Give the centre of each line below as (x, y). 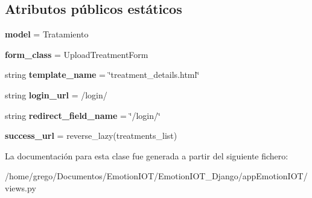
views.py (21, 187)
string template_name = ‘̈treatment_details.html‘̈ (102, 75)
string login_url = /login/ (56, 94)
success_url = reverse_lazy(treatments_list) (91, 136)
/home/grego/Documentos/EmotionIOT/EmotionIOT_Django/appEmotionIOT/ (156, 176)
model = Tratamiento (47, 34)
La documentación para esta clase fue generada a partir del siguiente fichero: (147, 155)
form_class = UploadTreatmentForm (77, 54)
